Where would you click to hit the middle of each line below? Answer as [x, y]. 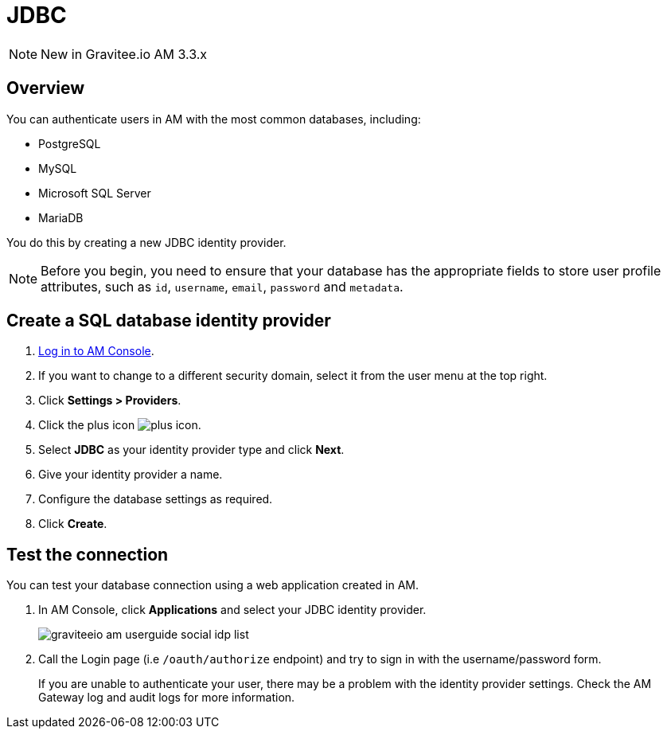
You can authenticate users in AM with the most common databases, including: [214, 119]
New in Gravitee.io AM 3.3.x [124, 54]
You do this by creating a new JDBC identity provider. [146, 242]
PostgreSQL [70, 143]
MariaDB [61, 217]
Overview [46, 88]
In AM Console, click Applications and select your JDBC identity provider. [232, 610]
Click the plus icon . [120, 425]
